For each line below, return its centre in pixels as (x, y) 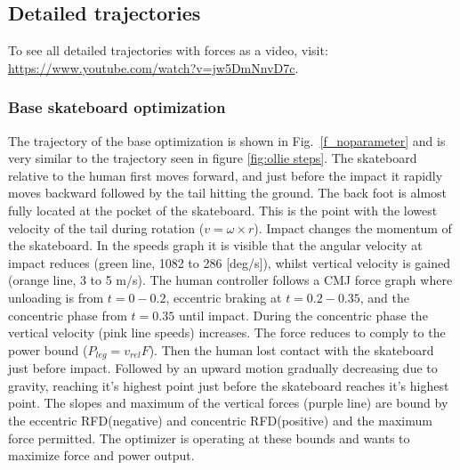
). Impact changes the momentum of (353, 227)
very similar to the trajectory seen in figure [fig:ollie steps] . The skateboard (213, 158)
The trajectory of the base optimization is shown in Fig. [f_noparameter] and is (227, 140)
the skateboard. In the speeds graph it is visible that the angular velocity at (215, 245)
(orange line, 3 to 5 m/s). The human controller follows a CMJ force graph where (230, 280)
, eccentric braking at (224, 297)
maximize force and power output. (101, 455)
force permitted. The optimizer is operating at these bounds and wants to (209, 438)
